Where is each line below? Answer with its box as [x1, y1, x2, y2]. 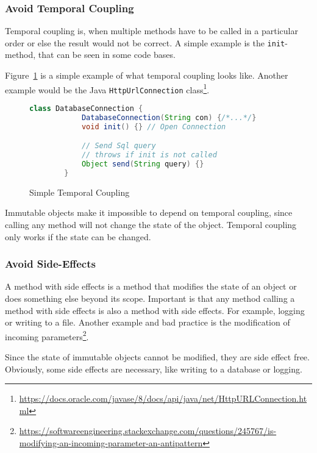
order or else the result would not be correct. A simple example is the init [5, 36, 285, 49]
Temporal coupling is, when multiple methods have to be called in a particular [5, 24, 298, 37]
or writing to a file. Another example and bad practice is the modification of [5, 316, 290, 329]
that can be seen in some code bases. [38, 48, 176, 61]
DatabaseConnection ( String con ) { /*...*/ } [81, 113, 257, 122]
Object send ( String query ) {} [81, 160, 204, 168]
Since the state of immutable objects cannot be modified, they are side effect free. [5, 350, 310, 363]
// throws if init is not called [81, 151, 217, 160]
